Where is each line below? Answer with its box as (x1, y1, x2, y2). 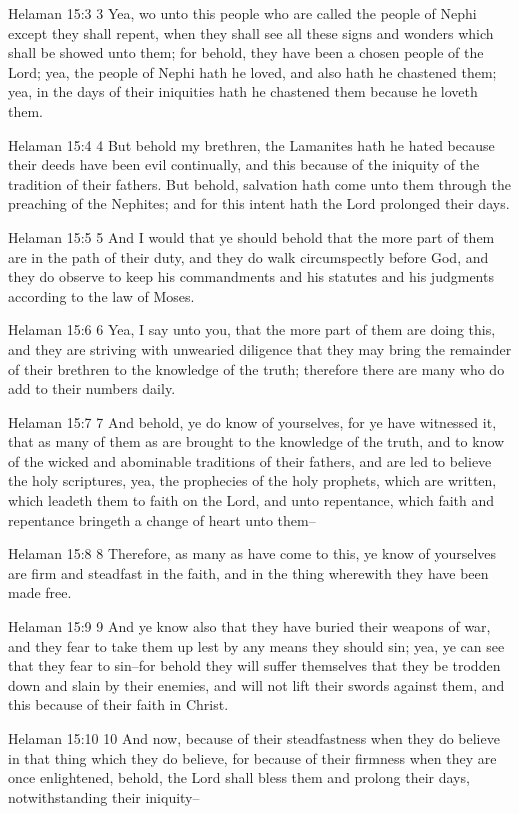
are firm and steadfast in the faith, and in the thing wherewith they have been (8, 562, 489, 583)
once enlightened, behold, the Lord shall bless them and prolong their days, (8, 767, 470, 788)
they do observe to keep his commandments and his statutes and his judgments (8, 266, 494, 287)
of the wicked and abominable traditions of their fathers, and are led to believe (8, 450, 492, 471)
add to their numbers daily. (8, 378, 176, 399)
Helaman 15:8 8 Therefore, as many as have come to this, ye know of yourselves (8, 543, 497, 564)
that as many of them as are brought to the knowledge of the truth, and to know (8, 431, 505, 452)
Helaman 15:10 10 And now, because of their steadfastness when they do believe (8, 728, 500, 748)
